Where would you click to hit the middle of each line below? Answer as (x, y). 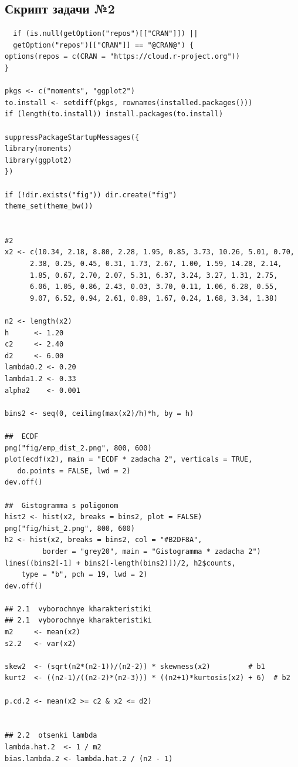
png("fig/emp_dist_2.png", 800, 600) (78, 448)
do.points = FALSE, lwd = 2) (74, 471)
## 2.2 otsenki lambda (51, 736)
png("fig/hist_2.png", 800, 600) (70, 528)
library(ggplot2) (38, 160)
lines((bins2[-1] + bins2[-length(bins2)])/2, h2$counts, (120, 563)
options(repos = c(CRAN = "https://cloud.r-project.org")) (122, 57)
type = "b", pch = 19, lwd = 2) (84, 575)
